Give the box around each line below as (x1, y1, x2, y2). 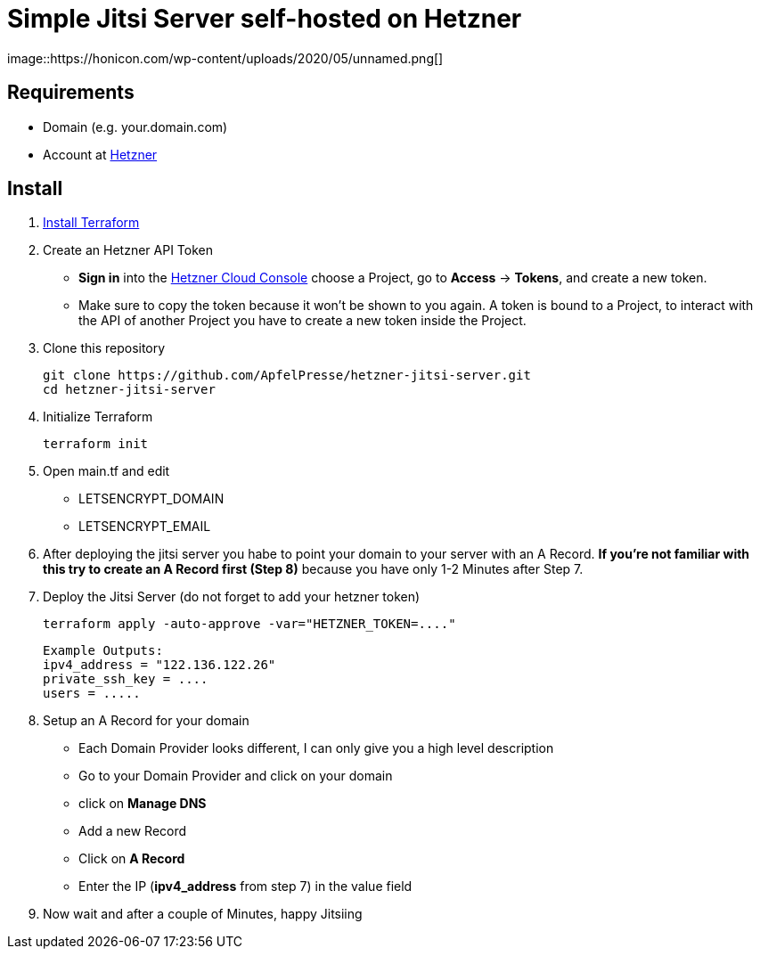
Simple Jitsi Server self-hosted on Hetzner (7, 4, 522, 34)
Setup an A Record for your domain (43, 713, 249, 729)
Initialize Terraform (43, 409, 153, 425)
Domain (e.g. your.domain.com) (43, 118, 228, 135)
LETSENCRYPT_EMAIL (78, 519, 211, 535)
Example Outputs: (43, 643, 163, 658)
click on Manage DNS (78, 796, 207, 812)
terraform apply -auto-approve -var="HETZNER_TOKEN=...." (43, 617, 456, 632)
